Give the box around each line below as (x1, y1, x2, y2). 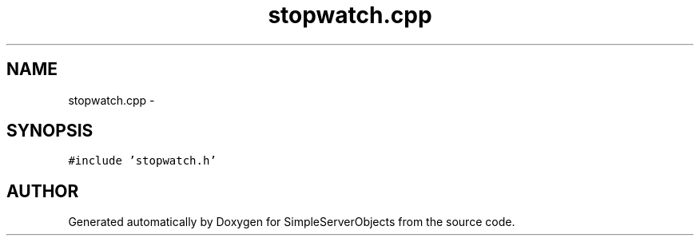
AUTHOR (6, 181, 79, 201)
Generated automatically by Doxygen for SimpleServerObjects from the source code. (68, 215, 515, 229)
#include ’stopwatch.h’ (68, 154, 217, 168)
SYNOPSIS (6, 121, 93, 141)
